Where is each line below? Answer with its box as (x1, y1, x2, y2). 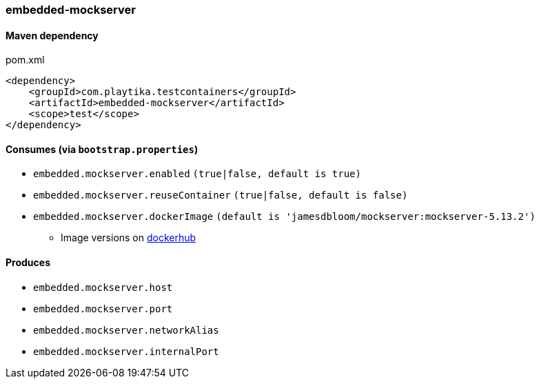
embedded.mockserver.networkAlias (33, 324, 219, 336)
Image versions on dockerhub (61, 232, 196, 244)
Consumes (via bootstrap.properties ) (6, 143, 199, 155)
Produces (6, 256, 50, 269)
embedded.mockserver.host (33, 281, 173, 293)
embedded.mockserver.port (33, 303, 173, 314)
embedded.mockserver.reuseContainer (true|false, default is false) (33, 190, 408, 201)
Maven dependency (6, 29, 99, 41)
